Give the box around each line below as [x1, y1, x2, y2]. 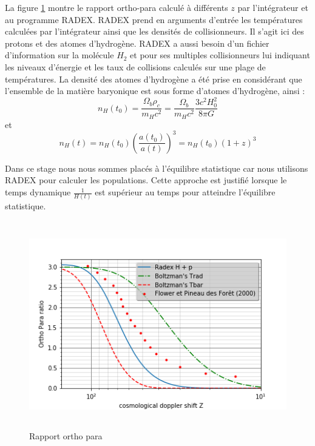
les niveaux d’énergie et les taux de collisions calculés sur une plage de [5, 60, 266, 73]
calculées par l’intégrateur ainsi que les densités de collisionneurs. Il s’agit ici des [5, 25, 304, 38]
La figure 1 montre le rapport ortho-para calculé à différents [5, 1, 228, 13]
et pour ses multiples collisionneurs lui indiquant [130, 49, 310, 61]
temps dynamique [5, 186, 71, 198]
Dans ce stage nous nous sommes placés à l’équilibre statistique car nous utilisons [5, 161, 308, 174]
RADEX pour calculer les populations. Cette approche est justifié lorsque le [5, 174, 287, 186]
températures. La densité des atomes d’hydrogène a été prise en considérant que [5, 72, 302, 85]
